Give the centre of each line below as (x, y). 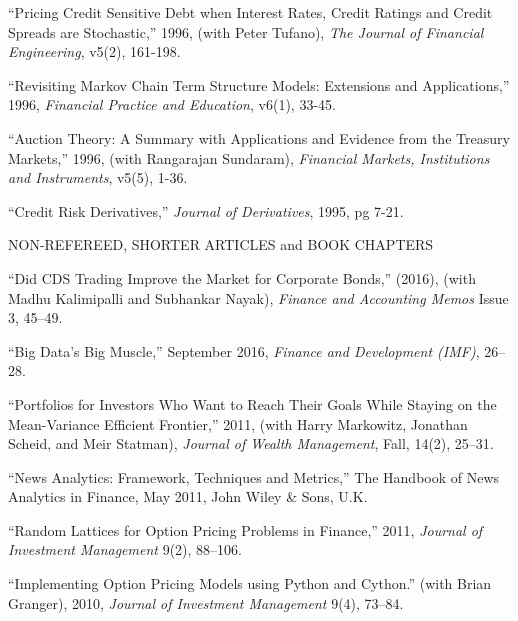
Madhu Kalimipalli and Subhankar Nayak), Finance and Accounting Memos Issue (258, 297)
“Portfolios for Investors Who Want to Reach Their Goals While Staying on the (252, 403)
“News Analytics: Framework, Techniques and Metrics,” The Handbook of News (254, 476)
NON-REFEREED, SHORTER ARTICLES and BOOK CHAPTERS (221, 244)
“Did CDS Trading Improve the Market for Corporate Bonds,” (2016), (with (242, 277)
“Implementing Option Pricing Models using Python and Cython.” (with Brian (250, 583)
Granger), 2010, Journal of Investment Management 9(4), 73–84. (206, 602)
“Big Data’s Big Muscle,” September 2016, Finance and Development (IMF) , (244, 350)
